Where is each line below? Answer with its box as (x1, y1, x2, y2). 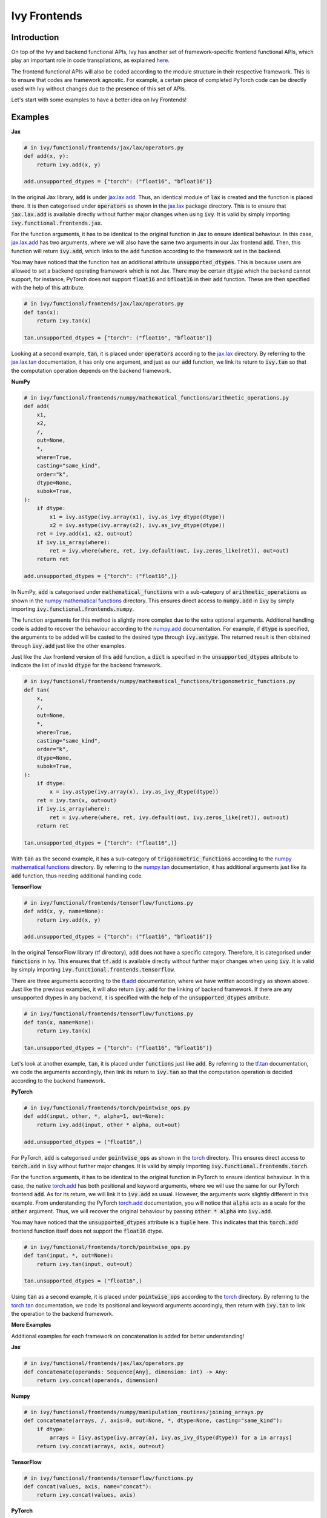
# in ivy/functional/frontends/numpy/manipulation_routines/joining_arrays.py (24, 1409, 263, 1415)
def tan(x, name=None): (24, 1019, 95, 1026)
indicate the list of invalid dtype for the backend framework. (11, 662, 162, 669)
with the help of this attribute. (11, 284, 85, 291)
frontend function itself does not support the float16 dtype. (11, 1227, 163, 1234)
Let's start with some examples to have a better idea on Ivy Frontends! (11, 96, 187, 103)
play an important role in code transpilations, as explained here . (11, 56, 170, 64)
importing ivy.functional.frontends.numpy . (11, 605, 134, 613)
